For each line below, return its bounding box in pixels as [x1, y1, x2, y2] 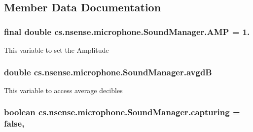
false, [4, 117, 25, 130]
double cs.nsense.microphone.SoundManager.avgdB [4, 66, 212, 78]
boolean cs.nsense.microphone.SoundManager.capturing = [4, 106, 240, 118]
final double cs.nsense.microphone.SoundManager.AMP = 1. [4, 25, 250, 37]
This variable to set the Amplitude [4, 45, 109, 55]
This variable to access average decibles [4, 85, 123, 95]
